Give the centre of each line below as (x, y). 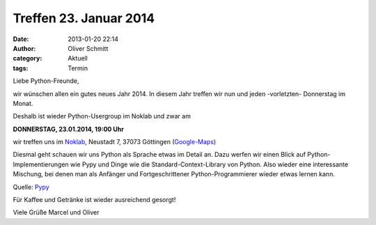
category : (28, 59)
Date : (21, 39)
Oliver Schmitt (88, 48)
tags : (21, 68)
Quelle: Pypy (31, 187)
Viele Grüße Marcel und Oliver (56, 212)
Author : (24, 48)
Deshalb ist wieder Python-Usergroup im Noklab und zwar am (102, 116)
